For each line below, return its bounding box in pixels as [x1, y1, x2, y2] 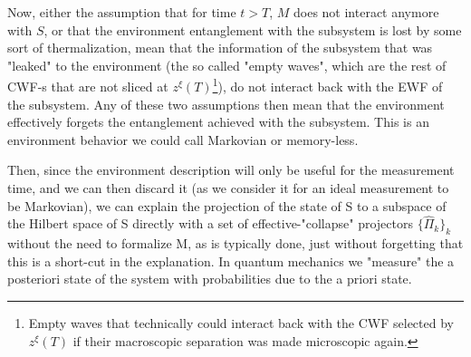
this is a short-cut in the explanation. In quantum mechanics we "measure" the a [7, 251, 455, 270]
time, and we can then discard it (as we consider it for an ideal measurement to [7, 178, 449, 197]
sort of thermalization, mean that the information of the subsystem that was [7, 38, 433, 57]
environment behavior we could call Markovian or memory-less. [7, 130, 359, 149]
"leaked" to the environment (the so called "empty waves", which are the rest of [7, 55, 447, 74]
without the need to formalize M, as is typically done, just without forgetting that [7, 234, 464, 253]
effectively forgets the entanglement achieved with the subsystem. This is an [7, 112, 429, 131]
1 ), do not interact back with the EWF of [212, 74, 443, 96]
